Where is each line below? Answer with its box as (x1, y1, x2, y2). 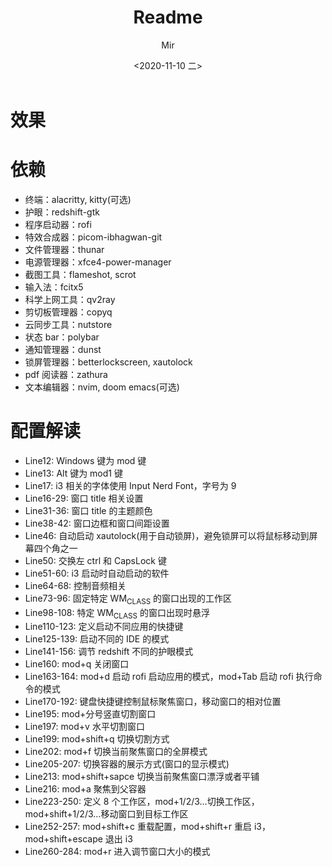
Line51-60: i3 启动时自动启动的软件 (24, 567, 170, 579)
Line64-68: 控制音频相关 (24, 579, 127, 591)
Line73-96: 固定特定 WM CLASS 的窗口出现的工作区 (24, 592, 233, 606)
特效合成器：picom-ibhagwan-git (24, 231, 163, 243)
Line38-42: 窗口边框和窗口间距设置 (24, 517, 170, 529)
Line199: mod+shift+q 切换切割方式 (24, 733, 170, 745)
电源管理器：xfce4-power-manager (24, 256, 172, 268)
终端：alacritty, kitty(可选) (24, 193, 132, 205)
